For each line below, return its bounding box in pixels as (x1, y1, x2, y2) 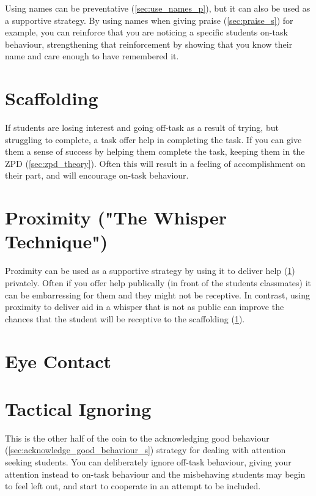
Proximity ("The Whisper (5, 205, 227, 230)
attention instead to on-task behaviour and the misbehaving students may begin (5, 467, 306, 480)
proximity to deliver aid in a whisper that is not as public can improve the (5, 300, 284, 313)
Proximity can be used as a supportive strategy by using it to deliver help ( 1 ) (5, 264, 295, 277)
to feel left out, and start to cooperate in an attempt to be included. (5, 479, 261, 492)
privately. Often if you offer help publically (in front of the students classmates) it (5, 276, 312, 289)
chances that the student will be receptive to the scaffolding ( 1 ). (5, 312, 245, 325)
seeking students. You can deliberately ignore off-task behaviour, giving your (5, 456, 292, 468)
